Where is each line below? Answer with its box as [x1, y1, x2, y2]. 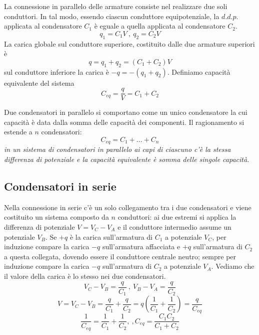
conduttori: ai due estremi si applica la [117, 212, 236, 222]
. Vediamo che [211, 261, 254, 271]
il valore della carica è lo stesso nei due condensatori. [4, 271, 166, 281]
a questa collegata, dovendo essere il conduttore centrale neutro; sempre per [4, 251, 236, 261]
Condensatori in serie [4, 179, 116, 194]
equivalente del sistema [4, 77, 74, 88]
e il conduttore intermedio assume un [117, 222, 231, 232]
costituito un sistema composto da [4, 212, 109, 222]
